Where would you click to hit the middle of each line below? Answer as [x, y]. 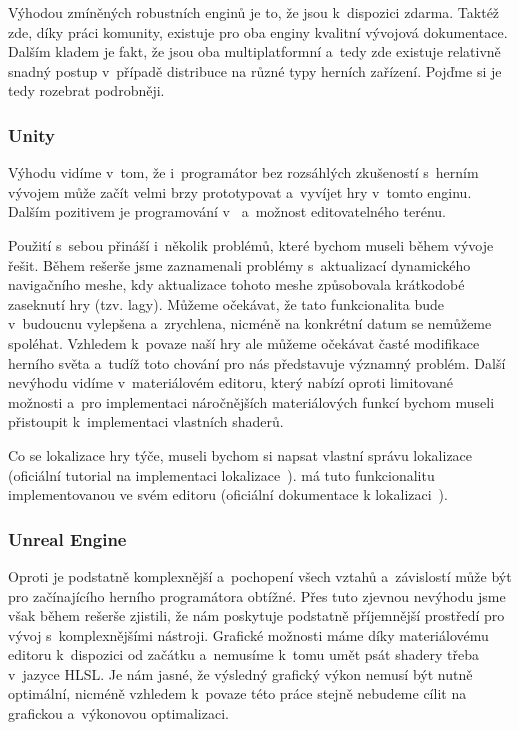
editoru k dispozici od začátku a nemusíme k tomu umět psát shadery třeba [243, 654]
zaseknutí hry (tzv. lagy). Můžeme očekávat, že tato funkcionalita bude [226, 303]
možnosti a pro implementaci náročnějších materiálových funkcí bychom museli [251, 401]
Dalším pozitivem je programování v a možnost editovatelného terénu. [227, 211]
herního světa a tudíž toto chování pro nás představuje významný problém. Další [257, 362]
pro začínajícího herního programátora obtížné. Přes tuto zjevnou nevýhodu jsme [257, 595]
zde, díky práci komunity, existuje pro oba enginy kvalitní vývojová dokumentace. [258, 31]
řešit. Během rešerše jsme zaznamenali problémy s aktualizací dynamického [239, 264]
